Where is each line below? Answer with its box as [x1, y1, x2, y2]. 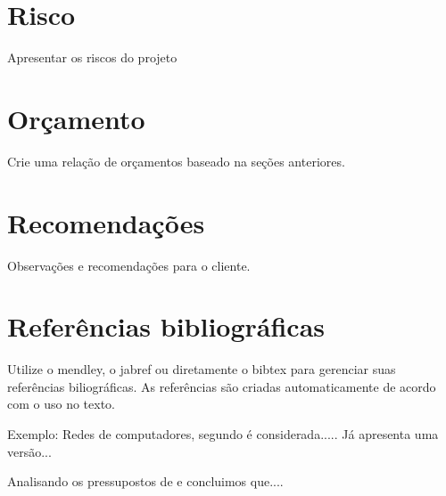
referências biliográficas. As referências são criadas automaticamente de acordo [7, 377, 436, 395]
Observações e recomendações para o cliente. [7, 256, 251, 274]
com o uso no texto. [7, 394, 116, 413]
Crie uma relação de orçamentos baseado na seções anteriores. [7, 151, 345, 170]
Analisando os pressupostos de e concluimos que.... [7, 472, 284, 491]
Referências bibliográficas [7, 308, 326, 345]
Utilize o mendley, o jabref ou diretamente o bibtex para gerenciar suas [7, 360, 396, 378]
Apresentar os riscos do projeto [7, 48, 178, 67]
